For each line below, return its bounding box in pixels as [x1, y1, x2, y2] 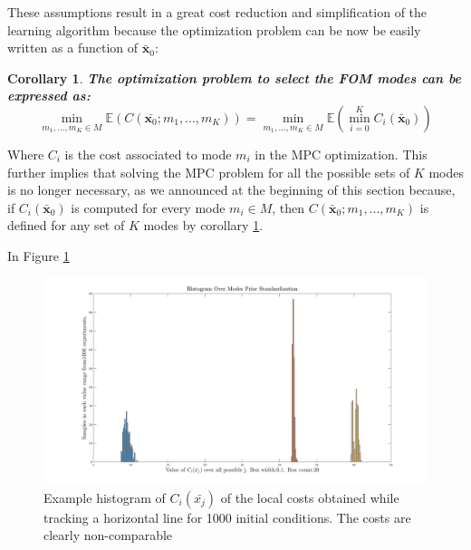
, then [272, 198, 305, 217]
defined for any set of [7, 216, 125, 235]
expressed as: [7, 86, 91, 105]
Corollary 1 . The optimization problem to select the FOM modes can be [7, 68, 462, 87]
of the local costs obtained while [220, 487, 399, 507]
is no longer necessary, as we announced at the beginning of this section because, [7, 180, 456, 199]
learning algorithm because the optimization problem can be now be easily [7, 20, 421, 39]
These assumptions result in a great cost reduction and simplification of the [7, 3, 428, 21]
